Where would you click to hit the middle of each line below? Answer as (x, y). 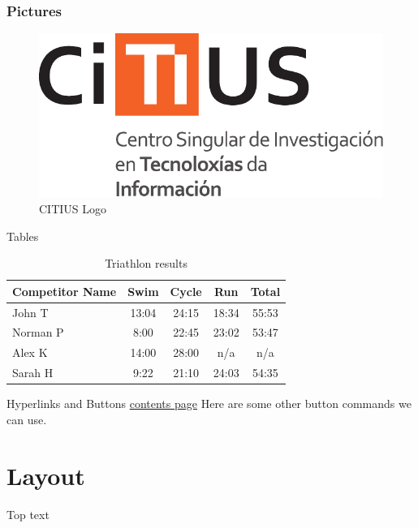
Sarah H (33, 373)
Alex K (30, 352)
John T (30, 312)
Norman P (38, 332)
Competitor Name (65, 291)
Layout (46, 475)
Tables (23, 236)
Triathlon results (146, 263)
